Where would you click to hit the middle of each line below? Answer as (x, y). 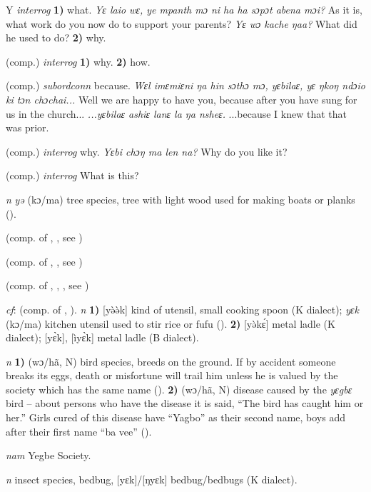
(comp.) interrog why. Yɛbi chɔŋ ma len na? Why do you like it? (147, 151)
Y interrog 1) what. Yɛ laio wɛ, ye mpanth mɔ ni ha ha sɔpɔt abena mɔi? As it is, (184, 9)
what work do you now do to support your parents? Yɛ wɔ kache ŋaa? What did (182, 23)
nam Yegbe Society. (49, 455)
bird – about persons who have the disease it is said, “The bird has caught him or (185, 403)
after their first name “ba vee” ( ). (79, 431)
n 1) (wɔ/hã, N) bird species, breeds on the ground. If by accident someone (171, 361)
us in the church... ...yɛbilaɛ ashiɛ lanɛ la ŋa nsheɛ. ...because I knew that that (176, 113)
